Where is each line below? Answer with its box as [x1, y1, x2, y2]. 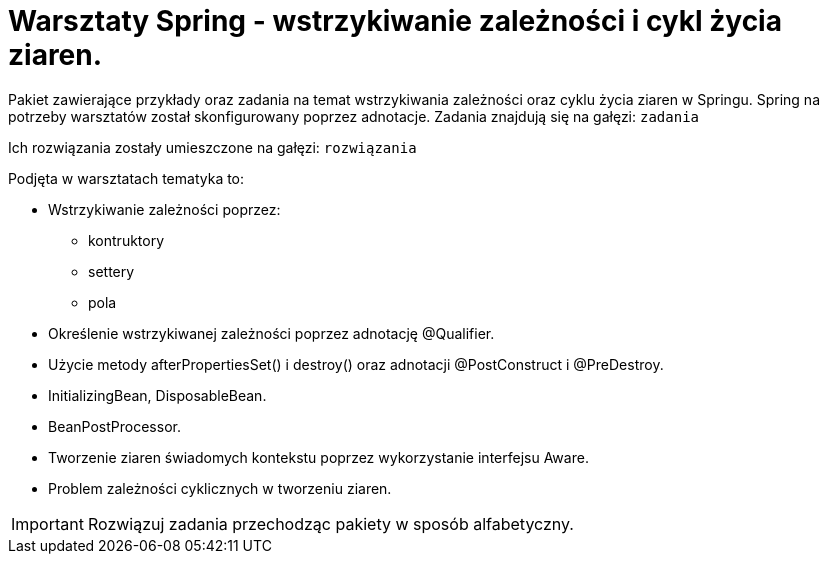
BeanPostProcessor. [48, 417, 181, 435]
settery [88, 262, 135, 280]
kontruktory [88, 231, 165, 249]
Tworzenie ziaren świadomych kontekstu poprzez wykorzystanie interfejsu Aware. [48, 448, 589, 466]
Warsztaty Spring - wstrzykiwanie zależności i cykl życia [8, 4, 782, 38]
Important [11, 513, 84, 534]
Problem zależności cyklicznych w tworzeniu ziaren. [48, 479, 392, 497]
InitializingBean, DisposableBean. [48, 386, 267, 404]
